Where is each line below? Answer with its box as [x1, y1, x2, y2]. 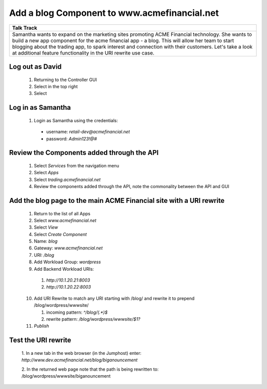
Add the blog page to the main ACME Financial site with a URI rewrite [9, 196, 225, 205]
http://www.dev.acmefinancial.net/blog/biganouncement [21, 357, 138, 363]
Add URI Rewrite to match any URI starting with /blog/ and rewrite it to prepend [34, 295, 195, 301]
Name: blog [34, 238, 58, 244]
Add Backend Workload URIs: [34, 266, 94, 272]
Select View [34, 224, 58, 230]
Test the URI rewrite [9, 336, 72, 344]
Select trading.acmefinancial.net [34, 176, 101, 183]
